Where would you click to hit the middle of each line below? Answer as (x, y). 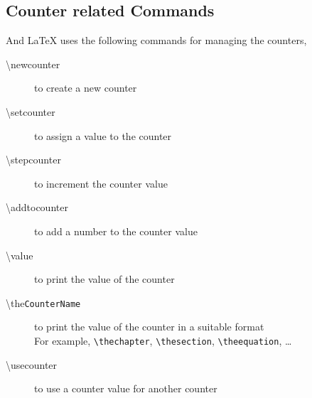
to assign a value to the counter (103, 135)
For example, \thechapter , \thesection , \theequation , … (163, 340)
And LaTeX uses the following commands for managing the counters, (156, 40)
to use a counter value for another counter (126, 388)
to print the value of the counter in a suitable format (149, 327)
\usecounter (32, 364)
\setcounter (31, 111)
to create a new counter (86, 88)
